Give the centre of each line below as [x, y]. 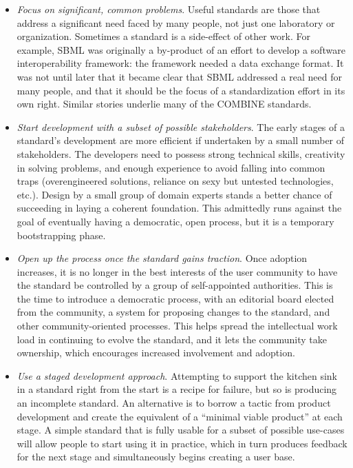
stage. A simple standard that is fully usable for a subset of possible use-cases [181, 430]
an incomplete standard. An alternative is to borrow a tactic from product [174, 403]
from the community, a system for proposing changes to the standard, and [173, 312]
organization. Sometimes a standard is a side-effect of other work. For [163, 36]
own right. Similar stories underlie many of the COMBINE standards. [164, 104]
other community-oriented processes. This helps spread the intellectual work [177, 326]
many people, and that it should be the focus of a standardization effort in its [181, 90]
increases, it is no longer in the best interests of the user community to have [177, 271]
